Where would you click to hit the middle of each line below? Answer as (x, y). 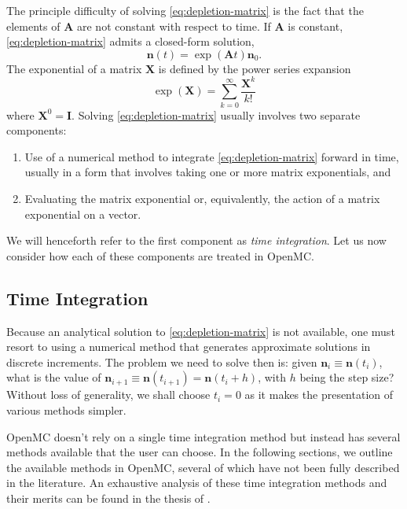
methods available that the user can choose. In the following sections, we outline (200, 452)
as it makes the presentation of (319, 395)
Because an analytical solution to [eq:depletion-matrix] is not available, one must (201, 331)
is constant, (315, 26)
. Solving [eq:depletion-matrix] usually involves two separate (216, 114)
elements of (33, 26)
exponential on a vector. (83, 214)
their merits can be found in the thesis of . (108, 498)
